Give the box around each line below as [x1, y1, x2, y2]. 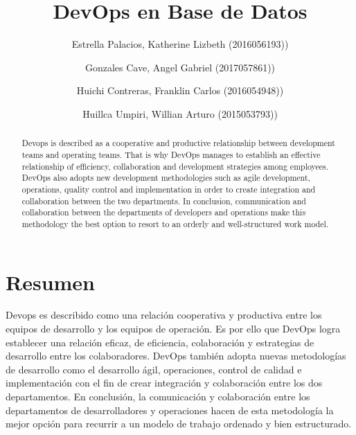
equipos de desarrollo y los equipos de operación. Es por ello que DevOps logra [6, 321, 341, 336]
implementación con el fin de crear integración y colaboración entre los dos [6, 375, 323, 390]
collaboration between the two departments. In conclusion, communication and [21, 195, 306, 206]
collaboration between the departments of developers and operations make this [21, 206, 306, 218]
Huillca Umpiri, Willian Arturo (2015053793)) [82, 106, 278, 121]
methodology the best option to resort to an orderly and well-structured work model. [21, 217, 329, 229]
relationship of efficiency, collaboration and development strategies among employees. [21, 160, 329, 172]
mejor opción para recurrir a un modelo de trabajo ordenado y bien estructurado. [6, 416, 352, 431]
